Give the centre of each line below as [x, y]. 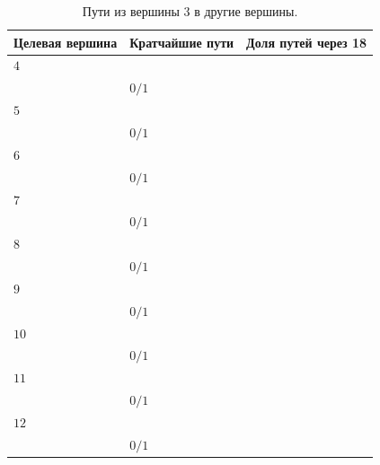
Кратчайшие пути [182, 42]
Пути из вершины [131, 11]
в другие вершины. [246, 11]
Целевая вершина [66, 42]
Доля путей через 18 [307, 42]
